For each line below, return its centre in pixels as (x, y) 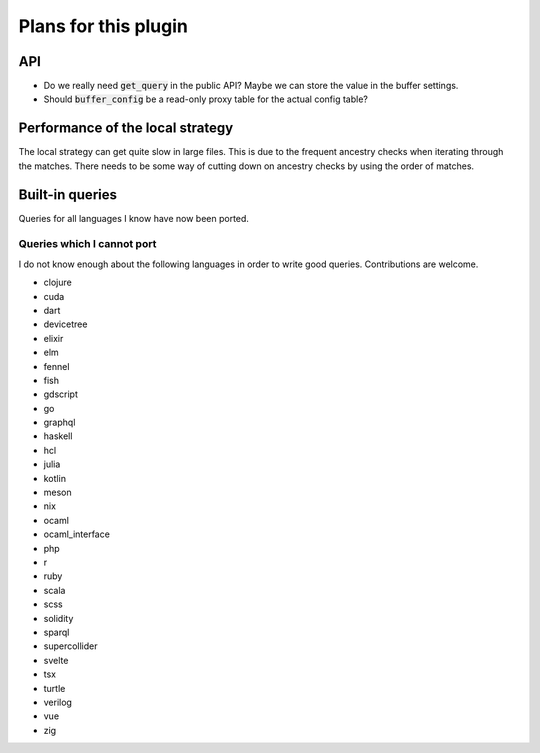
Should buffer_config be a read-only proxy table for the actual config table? (206, 99)
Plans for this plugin (103, 26)
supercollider (71, 646)
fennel (56, 366)
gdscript (61, 394)
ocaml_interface (76, 534)
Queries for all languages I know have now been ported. (134, 218)
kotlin (55, 478)
